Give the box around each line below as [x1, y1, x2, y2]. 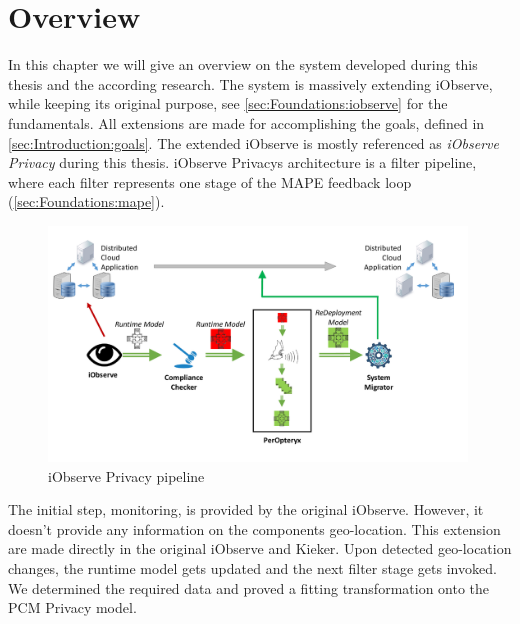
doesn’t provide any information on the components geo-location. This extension [8, 518, 501, 539]
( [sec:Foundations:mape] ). [8, 191, 165, 212]
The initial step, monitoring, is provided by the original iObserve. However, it [8, 499, 484, 520]
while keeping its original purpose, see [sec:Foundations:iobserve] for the [8, 93, 448, 114]
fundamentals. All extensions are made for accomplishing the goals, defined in [8, 112, 485, 133]
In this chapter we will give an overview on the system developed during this [8, 54, 478, 75]
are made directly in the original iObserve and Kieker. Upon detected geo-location [8, 538, 512, 559]
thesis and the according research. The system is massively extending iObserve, [8, 73, 493, 94]
